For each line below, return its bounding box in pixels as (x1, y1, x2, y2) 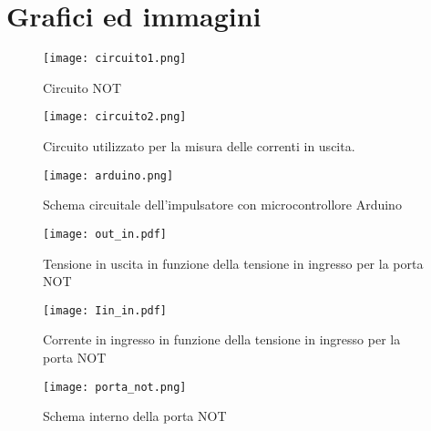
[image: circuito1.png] (43, 52, 187, 66)
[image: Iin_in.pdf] (43, 303, 168, 317)
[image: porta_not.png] (43, 380, 187, 394)
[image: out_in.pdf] (43, 227, 168, 241)
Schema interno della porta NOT (43, 406, 227, 426)
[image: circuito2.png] (43, 110, 187, 124)
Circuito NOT (43, 77, 121, 97)
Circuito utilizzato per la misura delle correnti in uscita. (43, 137, 355, 156)
